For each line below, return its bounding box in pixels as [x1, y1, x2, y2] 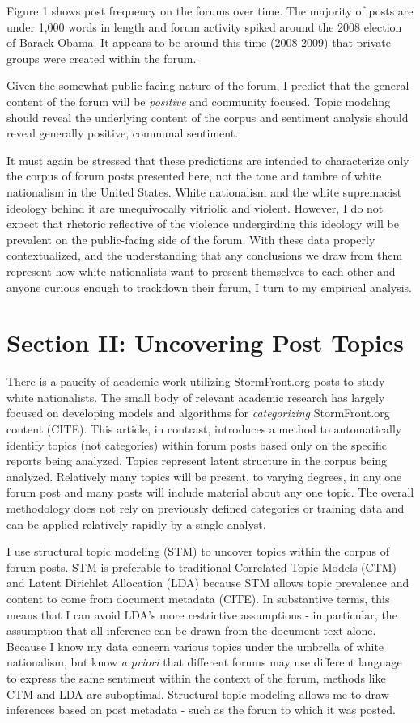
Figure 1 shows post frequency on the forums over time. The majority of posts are [6, 2, 414, 19]
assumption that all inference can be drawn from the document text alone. [6, 622, 376, 639]
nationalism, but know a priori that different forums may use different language [6, 653, 402, 670]
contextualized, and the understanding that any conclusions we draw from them [6, 247, 403, 264]
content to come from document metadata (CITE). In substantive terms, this [6, 590, 390, 607]
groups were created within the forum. [6, 49, 197, 66]
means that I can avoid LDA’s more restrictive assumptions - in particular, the [6, 606, 397, 623]
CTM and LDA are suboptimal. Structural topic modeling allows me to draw [6, 685, 389, 702]
